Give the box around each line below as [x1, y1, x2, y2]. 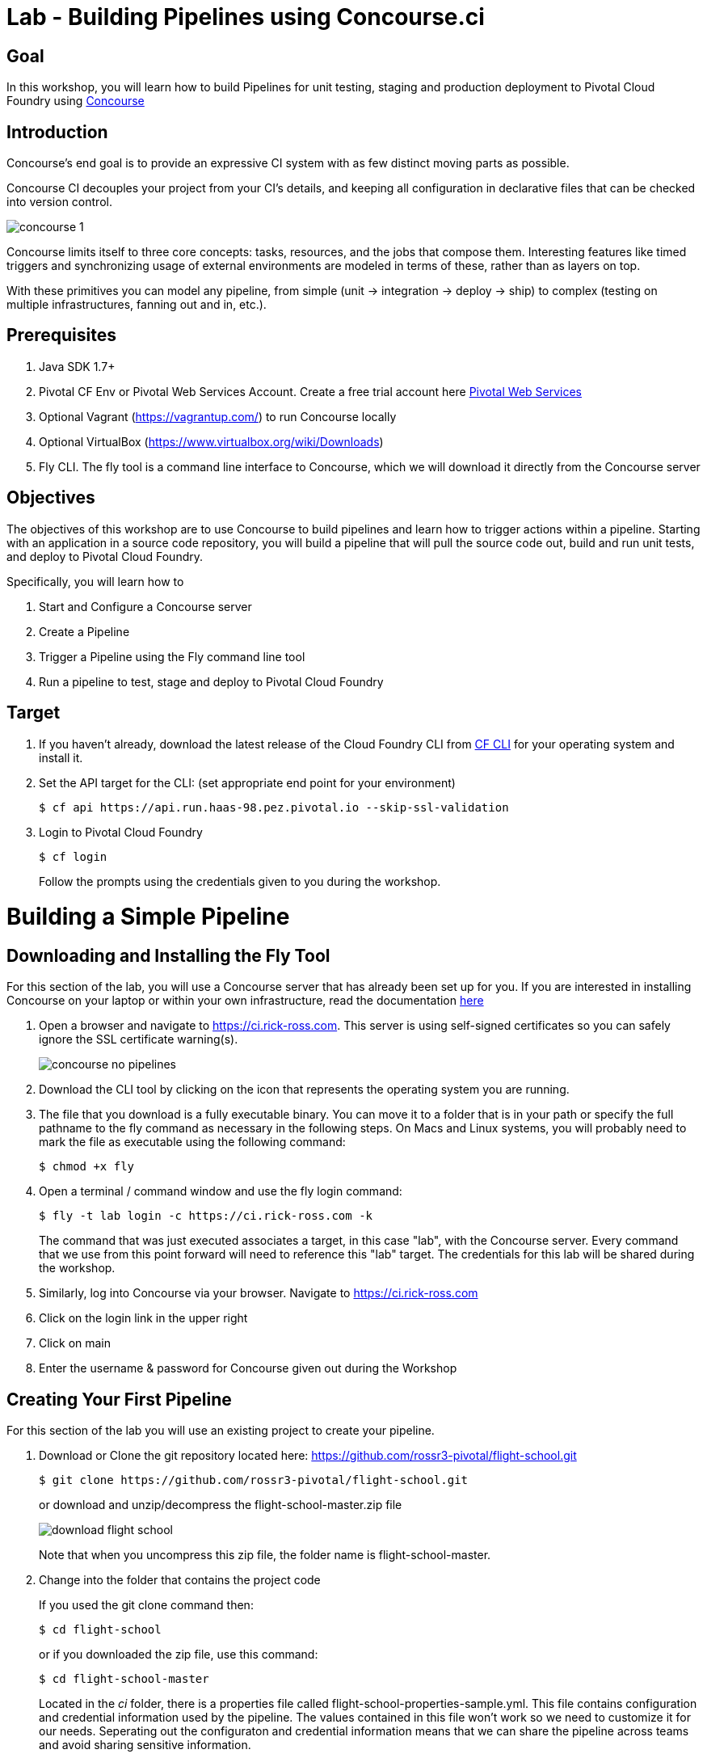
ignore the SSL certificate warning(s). [39, 1032, 238, 1047]
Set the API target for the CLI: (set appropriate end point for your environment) [39, 775, 456, 790]
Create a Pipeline [39, 624, 130, 639]
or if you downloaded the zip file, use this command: [39, 1647, 318, 1662]
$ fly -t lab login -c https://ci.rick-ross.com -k [39, 1209, 373, 1223]
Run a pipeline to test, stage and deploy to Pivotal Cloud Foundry [39, 674, 384, 689]
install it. [39, 750, 83, 765]
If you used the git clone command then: [39, 1598, 254, 1613]
